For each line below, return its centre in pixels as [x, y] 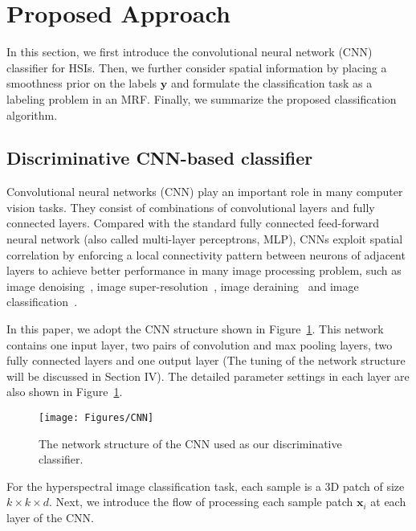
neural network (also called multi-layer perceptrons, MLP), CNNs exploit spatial [205, 239]
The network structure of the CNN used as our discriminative [190, 443]
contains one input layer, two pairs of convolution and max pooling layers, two [200, 344]
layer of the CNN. [50, 518]
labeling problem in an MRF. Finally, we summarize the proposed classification [202, 98]
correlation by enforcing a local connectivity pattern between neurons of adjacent [206, 254]
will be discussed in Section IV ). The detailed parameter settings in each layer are [208, 376]
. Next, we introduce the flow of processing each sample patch [201, 502]
